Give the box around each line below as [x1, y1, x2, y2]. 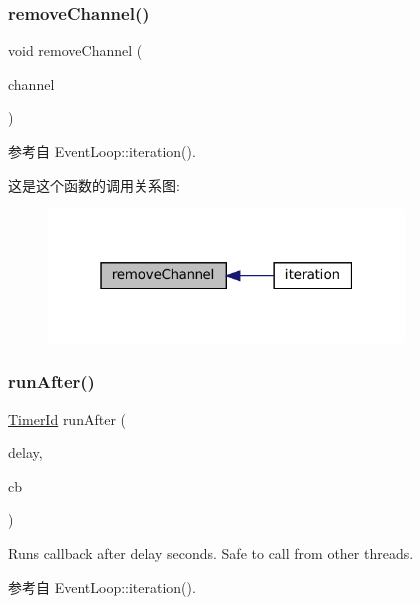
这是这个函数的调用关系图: [8, 174, 180, 195]
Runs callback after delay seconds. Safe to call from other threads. [8, 542, 414, 563]
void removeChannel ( [8, 40, 143, 61]
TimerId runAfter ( [8, 408, 126, 429]
